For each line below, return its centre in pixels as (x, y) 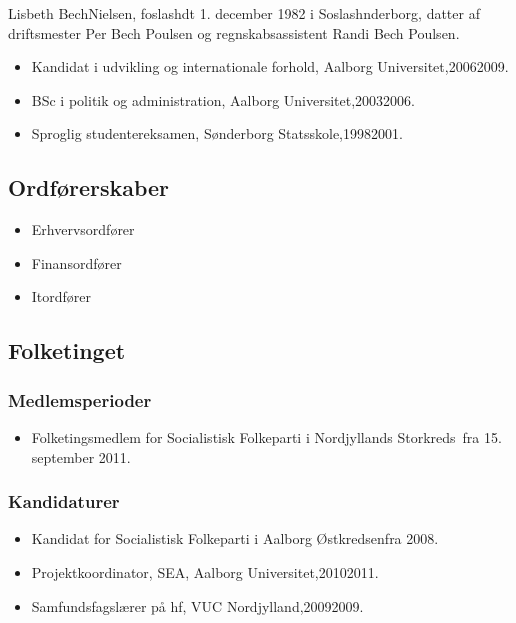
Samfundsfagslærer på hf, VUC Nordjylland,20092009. (197, 605)
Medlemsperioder (80, 399)
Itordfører (61, 296)
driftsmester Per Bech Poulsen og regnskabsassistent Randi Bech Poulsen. (234, 32)
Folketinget (67, 350)
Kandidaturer (64, 501)
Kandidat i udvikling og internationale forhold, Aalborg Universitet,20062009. (270, 66)
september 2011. (81, 456)
